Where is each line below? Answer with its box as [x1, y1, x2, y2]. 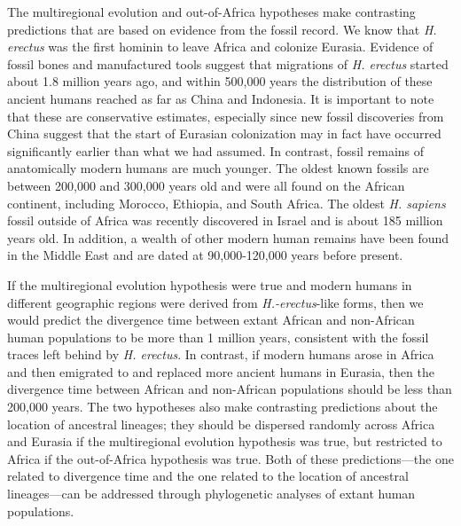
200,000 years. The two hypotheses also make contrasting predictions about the [7, 397, 438, 416]
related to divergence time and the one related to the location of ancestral [7, 467, 409, 485]
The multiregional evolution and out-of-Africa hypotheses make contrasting [7, 3, 416, 20]
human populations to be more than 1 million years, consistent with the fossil [7, 327, 429, 346]
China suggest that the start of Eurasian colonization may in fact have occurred [7, 124, 441, 143]
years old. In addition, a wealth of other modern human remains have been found [7, 228, 449, 247]
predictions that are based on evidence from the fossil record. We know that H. [7, 20, 437, 38]
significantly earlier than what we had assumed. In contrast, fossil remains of [7, 141, 425, 160]
